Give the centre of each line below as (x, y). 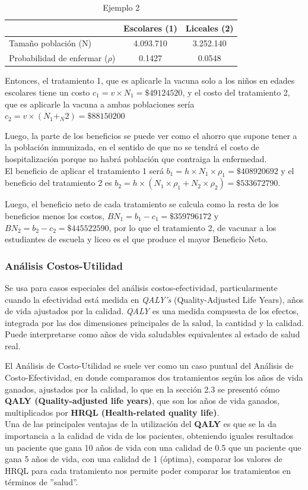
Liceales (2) (209, 28)
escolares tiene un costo (47, 92)
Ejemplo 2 (121, 7)
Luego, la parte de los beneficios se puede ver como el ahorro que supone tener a (151, 135)
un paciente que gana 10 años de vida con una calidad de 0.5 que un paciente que (153, 447)
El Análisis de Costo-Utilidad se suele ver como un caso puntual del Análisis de (149, 366)
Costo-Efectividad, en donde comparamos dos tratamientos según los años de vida (154, 377)
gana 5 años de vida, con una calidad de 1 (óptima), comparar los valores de (144, 459)
